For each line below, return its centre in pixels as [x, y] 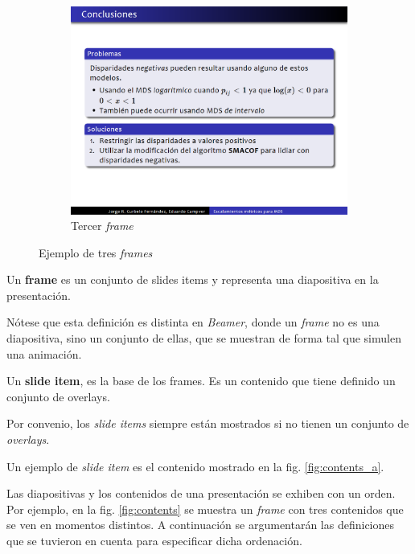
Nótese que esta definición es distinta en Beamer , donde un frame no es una [193, 322]
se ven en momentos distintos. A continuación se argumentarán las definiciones [201, 525]
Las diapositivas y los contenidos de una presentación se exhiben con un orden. [201, 493]
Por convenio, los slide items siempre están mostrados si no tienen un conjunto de [208, 423]
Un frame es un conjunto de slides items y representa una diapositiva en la [193, 279]
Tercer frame [102, 226]
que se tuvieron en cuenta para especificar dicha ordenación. [154, 540]
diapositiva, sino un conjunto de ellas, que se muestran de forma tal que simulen [204, 338]
